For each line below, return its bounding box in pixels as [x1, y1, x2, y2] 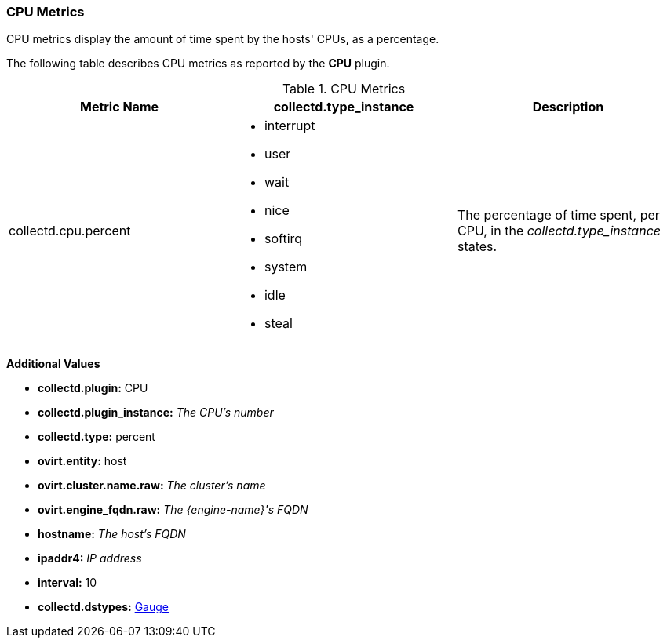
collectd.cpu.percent [9, 223, 131, 239]
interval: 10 [38, 576, 97, 590]
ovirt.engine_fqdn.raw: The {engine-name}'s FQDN [38, 503, 308, 517]
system [264, 259, 308, 275]
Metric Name [79, 99, 159, 115]
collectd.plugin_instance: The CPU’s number [38, 406, 274, 420]
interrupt [264, 118, 315, 134]
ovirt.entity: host [38, 454, 127, 468]
